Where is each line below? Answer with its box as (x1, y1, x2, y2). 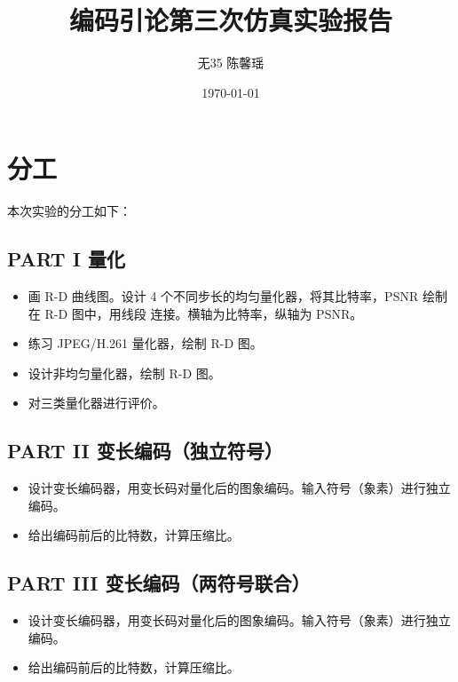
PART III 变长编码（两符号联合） (7, 569, 311, 597)
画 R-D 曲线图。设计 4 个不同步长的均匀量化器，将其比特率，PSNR (28, 287, 419, 305)
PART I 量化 (7, 245, 125, 273)
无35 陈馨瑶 (197, 53, 265, 72)
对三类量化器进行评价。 (28, 393, 165, 412)
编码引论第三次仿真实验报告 (68, 2, 392, 38)
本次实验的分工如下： (7, 202, 131, 220)
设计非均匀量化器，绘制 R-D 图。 (28, 363, 221, 382)
